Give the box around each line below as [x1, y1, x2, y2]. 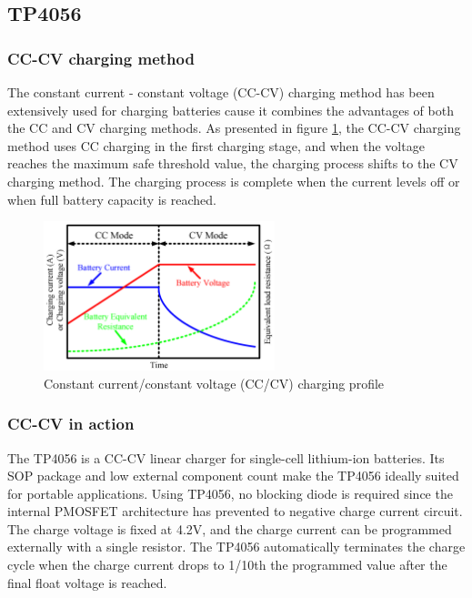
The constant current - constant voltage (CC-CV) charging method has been [7, 83, 435, 101]
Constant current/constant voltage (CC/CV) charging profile [44, 373, 385, 392]
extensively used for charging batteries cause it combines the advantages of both [7, 100, 454, 119]
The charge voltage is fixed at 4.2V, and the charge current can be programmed [7, 519, 452, 538]
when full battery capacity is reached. [7, 189, 216, 208]
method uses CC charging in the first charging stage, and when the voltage [7, 136, 425, 155]
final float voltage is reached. [7, 573, 167, 592]
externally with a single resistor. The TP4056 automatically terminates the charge [7, 537, 466, 556]
